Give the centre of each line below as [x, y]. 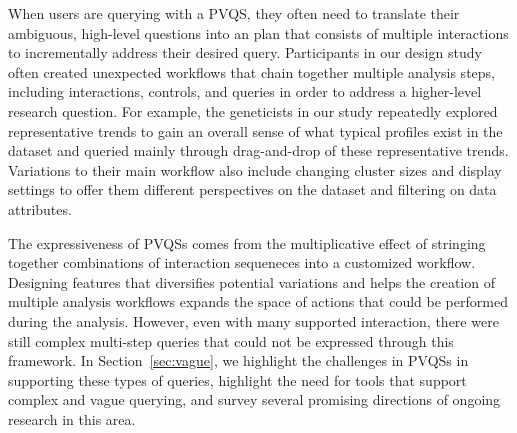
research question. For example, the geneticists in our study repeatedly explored [253, 110]
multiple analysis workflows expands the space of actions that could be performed [258, 301]
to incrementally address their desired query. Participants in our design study [245, 52]
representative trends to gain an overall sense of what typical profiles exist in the [255, 130]
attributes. [40, 208]
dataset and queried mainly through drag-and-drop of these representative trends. [258, 150]
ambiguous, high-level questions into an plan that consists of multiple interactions [258, 32]
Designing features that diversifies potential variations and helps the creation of [251, 281]
